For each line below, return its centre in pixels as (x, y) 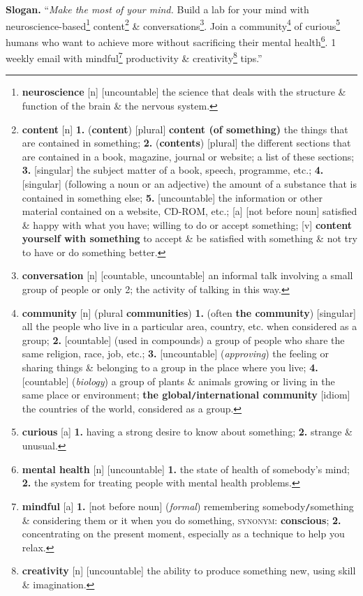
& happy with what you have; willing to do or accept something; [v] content (187, 224)
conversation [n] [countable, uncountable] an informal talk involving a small (187, 275)
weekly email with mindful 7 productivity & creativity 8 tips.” (134, 57)
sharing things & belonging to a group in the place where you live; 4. (170, 367)
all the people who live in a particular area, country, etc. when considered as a (190, 326)
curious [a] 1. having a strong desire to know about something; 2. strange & (187, 432)
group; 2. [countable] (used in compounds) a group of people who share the (183, 340)
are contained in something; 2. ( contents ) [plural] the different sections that (186, 143)
